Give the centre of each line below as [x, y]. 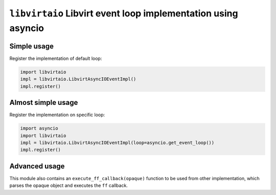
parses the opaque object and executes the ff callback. [68, 186]
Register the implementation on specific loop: [57, 115]
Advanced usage [37, 166]
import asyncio [39, 128]
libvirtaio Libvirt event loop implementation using [124, 13]
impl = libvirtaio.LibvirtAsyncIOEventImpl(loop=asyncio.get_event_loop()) [117, 143]
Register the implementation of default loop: [56, 58]
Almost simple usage [44, 103]
